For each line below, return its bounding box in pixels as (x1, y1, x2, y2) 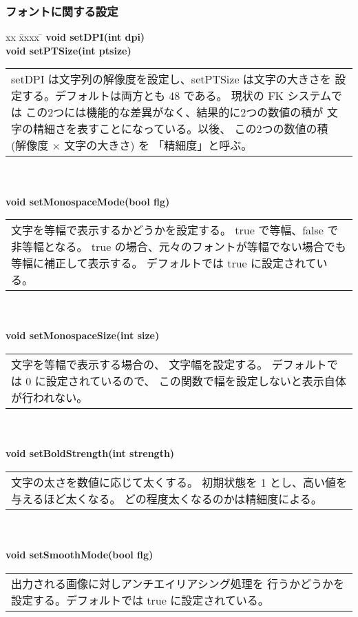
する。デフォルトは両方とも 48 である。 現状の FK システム (22, 88, 331, 104)
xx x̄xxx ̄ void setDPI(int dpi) (6, 30, 145, 44)
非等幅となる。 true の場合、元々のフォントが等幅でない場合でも (11, 239, 346, 255)
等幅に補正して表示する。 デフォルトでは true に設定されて (11, 255, 317, 272)
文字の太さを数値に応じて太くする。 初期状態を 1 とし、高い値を (11, 474, 347, 490)
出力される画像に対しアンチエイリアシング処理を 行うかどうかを (11, 575, 345, 591)
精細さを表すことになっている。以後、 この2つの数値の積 (33, 121, 328, 137)
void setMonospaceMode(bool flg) (6, 194, 170, 208)
